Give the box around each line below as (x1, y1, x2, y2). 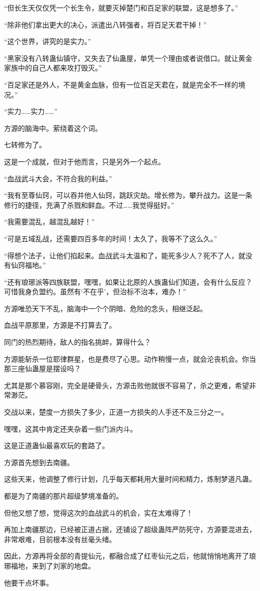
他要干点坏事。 (4, 577, 53, 588)
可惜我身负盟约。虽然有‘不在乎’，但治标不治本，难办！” (4, 286, 186, 297)
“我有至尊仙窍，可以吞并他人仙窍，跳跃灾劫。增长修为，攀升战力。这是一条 (4, 190, 252, 200)
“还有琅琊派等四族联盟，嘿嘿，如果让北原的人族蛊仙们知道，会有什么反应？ (4, 276, 252, 287)
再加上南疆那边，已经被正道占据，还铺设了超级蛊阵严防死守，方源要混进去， (4, 524, 256, 535)
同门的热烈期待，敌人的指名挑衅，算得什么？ (4, 337, 151, 347)
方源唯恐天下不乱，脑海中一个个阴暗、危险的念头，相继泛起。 (4, 303, 207, 313)
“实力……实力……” (4, 106, 57, 116)
